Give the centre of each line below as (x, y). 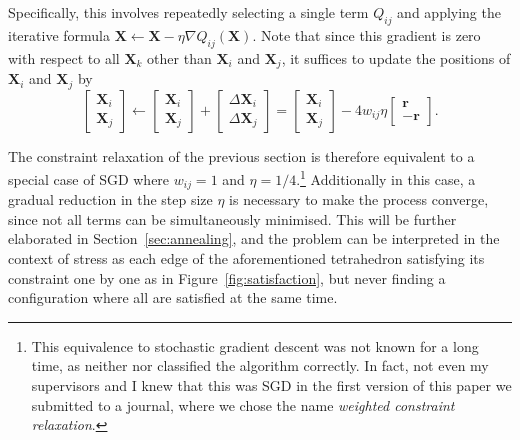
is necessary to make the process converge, (359, 199)
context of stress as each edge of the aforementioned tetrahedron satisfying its (246, 257)
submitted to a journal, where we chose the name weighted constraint (243, 404)
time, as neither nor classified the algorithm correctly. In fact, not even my (260, 365)
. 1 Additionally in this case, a (386, 177)
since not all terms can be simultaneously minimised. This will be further (232, 218)
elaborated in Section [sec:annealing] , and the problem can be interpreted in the (254, 238)
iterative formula (59, 34)
